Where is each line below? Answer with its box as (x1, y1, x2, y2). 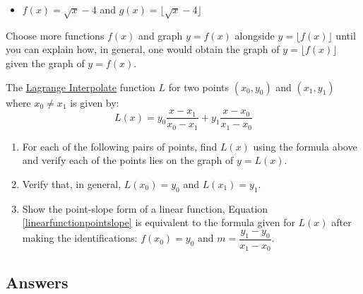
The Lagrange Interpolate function (6, 79, 155, 94)
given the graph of (6, 55, 85, 70)
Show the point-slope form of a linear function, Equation (22, 201, 268, 216)
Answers (6, 271, 69, 293)
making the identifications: (22, 230, 138, 245)
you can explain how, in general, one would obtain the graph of (6, 42, 280, 57)
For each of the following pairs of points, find (22, 139, 218, 153)
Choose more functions (6, 28, 105, 42)
